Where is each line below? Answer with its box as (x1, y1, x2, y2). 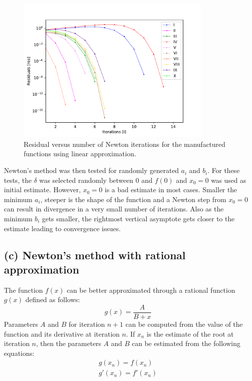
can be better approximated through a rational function (66, 284, 235, 295)
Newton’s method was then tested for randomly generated (4, 165, 179, 175)
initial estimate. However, (4, 184, 81, 195)
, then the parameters (36, 338, 101, 348)
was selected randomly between (39, 174, 133, 185)
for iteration (68, 319, 105, 329)
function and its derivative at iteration (4, 328, 120, 339)
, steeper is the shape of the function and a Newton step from (40, 194, 226, 204)
